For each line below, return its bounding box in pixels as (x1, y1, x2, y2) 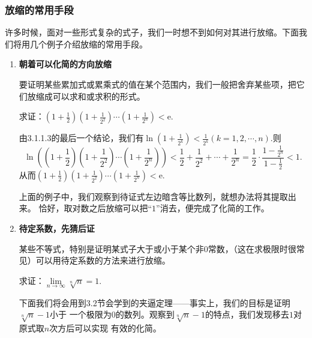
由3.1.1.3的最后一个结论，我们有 (19, 131, 144, 144)
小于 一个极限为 (50, 308, 112, 321)
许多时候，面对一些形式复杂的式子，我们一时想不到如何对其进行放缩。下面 (5, 26, 299, 38)
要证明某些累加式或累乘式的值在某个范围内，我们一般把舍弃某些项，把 (19, 78, 296, 90)
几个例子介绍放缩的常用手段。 (29, 37, 148, 50)
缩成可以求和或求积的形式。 (35, 89, 145, 102)
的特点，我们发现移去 (205, 308, 289, 321)
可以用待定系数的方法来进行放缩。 (35, 254, 170, 267)
